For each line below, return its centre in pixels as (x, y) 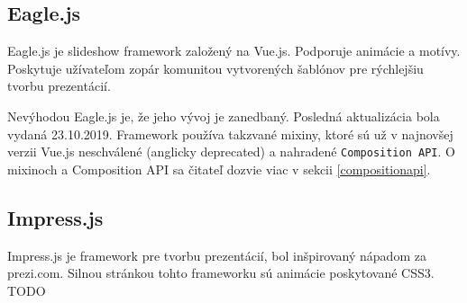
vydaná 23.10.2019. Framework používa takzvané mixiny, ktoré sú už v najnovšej (230, 134)
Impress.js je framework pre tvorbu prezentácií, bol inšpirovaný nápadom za (217, 255)
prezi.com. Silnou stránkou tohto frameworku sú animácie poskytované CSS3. (221, 273)
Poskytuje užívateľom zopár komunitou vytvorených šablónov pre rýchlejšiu (215, 68)
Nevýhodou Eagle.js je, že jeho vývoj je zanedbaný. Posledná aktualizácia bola (224, 116)
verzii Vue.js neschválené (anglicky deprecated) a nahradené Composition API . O (231, 151)
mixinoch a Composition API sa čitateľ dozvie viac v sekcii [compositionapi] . (219, 169)
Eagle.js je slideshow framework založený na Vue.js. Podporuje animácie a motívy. (234, 51)
